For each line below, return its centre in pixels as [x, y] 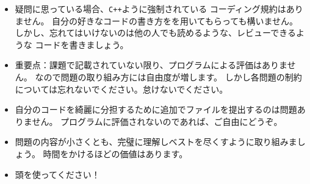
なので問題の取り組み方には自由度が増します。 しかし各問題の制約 [168, 77]
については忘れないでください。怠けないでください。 [121, 89]
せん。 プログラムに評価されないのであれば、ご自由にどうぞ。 [157, 121]
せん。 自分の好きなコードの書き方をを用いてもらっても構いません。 [161, 20]
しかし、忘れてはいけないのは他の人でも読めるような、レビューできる [155, 33]
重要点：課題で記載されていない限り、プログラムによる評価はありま [151, 65]
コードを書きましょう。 [82, 44]
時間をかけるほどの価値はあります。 [115, 154]
